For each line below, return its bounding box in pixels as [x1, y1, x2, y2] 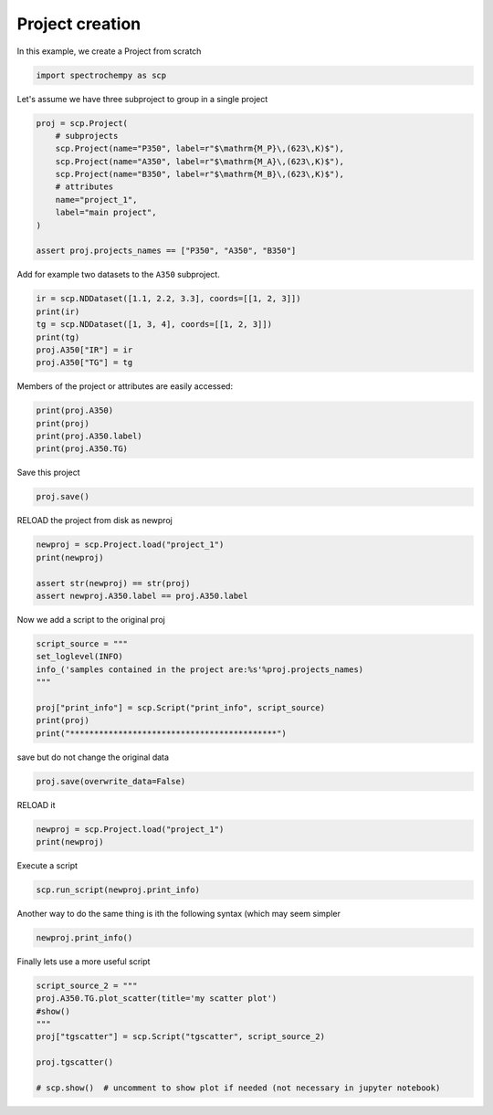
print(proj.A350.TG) [36, 444, 128, 454]
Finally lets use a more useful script [16, 955, 151, 967]
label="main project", [55, 207, 157, 218]
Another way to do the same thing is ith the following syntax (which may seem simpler [16, 908, 341, 919]
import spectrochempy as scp [36, 69, 167, 80]
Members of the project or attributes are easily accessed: [16, 381, 233, 392]
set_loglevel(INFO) [36, 651, 123, 662]
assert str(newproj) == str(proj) [36, 578, 191, 588]
